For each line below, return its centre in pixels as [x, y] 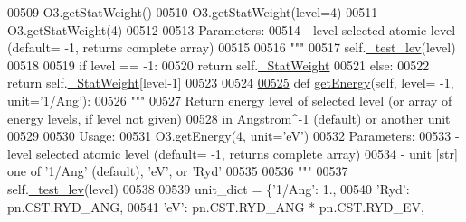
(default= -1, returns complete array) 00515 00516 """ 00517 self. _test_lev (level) [232, 47]
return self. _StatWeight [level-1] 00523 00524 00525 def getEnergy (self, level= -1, [231, 83]
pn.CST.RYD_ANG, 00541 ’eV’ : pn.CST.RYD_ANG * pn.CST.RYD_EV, [216, 206]
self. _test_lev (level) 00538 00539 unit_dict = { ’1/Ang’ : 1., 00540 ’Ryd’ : [209, 188]
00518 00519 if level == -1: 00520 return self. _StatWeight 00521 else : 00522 [219, 65]
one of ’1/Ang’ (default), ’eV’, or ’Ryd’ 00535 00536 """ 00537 [178, 171]
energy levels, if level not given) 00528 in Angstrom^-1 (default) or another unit [229, 118]
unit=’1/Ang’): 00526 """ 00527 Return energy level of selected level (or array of [230, 100]
